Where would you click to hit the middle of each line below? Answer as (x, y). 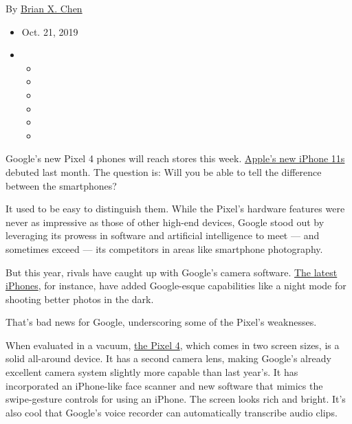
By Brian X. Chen (44, 8)
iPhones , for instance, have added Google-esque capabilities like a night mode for (176, 286)
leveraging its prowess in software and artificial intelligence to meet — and (163, 235)
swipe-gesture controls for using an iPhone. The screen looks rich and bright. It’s (176, 399)
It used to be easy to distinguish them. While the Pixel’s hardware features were (175, 209)
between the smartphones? (61, 185)
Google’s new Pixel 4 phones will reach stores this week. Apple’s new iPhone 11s (175, 158)
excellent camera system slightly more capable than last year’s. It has (152, 372)
